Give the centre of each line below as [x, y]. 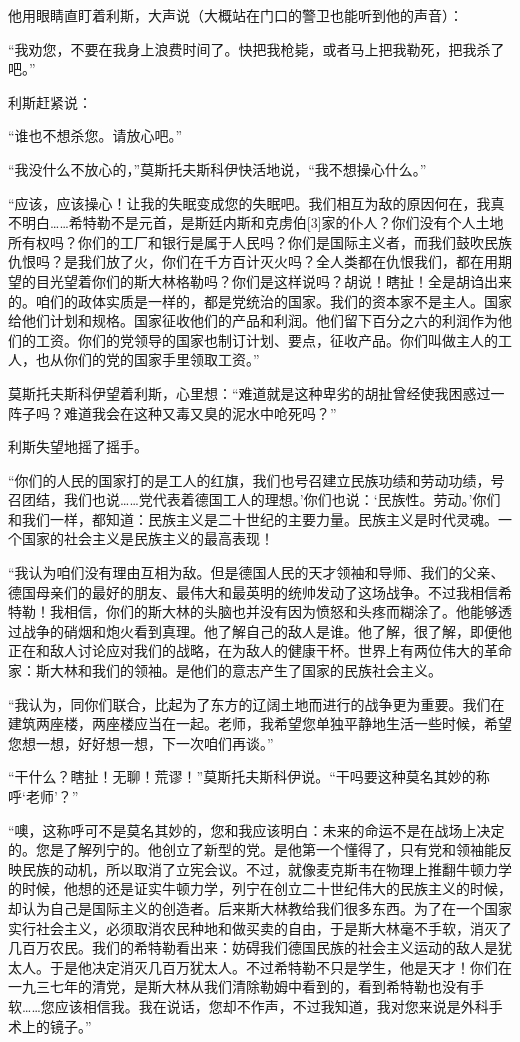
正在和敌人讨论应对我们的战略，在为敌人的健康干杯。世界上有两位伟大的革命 [260, 650]
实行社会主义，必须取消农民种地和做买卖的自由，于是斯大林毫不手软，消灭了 [260, 927]
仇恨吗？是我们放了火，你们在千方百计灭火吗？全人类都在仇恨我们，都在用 [253, 261]
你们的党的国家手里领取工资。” [161, 359]
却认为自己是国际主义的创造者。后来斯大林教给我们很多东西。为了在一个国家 [260, 907]
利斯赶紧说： [50, 101]
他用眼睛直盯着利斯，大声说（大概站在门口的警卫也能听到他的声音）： [235, 15]
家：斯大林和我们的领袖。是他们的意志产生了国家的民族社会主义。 [225, 670]
